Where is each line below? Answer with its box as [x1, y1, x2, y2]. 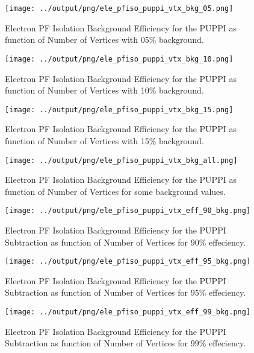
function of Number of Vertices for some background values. [5, 185, 226, 197]
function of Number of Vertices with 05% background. [5, 33, 204, 46]
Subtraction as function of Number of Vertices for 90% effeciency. [5, 235, 246, 248]
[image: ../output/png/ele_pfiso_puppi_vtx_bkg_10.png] [5, 54, 234, 63]
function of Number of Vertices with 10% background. [5, 84, 204, 97]
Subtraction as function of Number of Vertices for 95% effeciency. [5, 286, 246, 299]
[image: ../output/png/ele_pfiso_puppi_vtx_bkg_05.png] [5, 4, 234, 13]
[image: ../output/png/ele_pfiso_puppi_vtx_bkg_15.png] [5, 105, 234, 114]
